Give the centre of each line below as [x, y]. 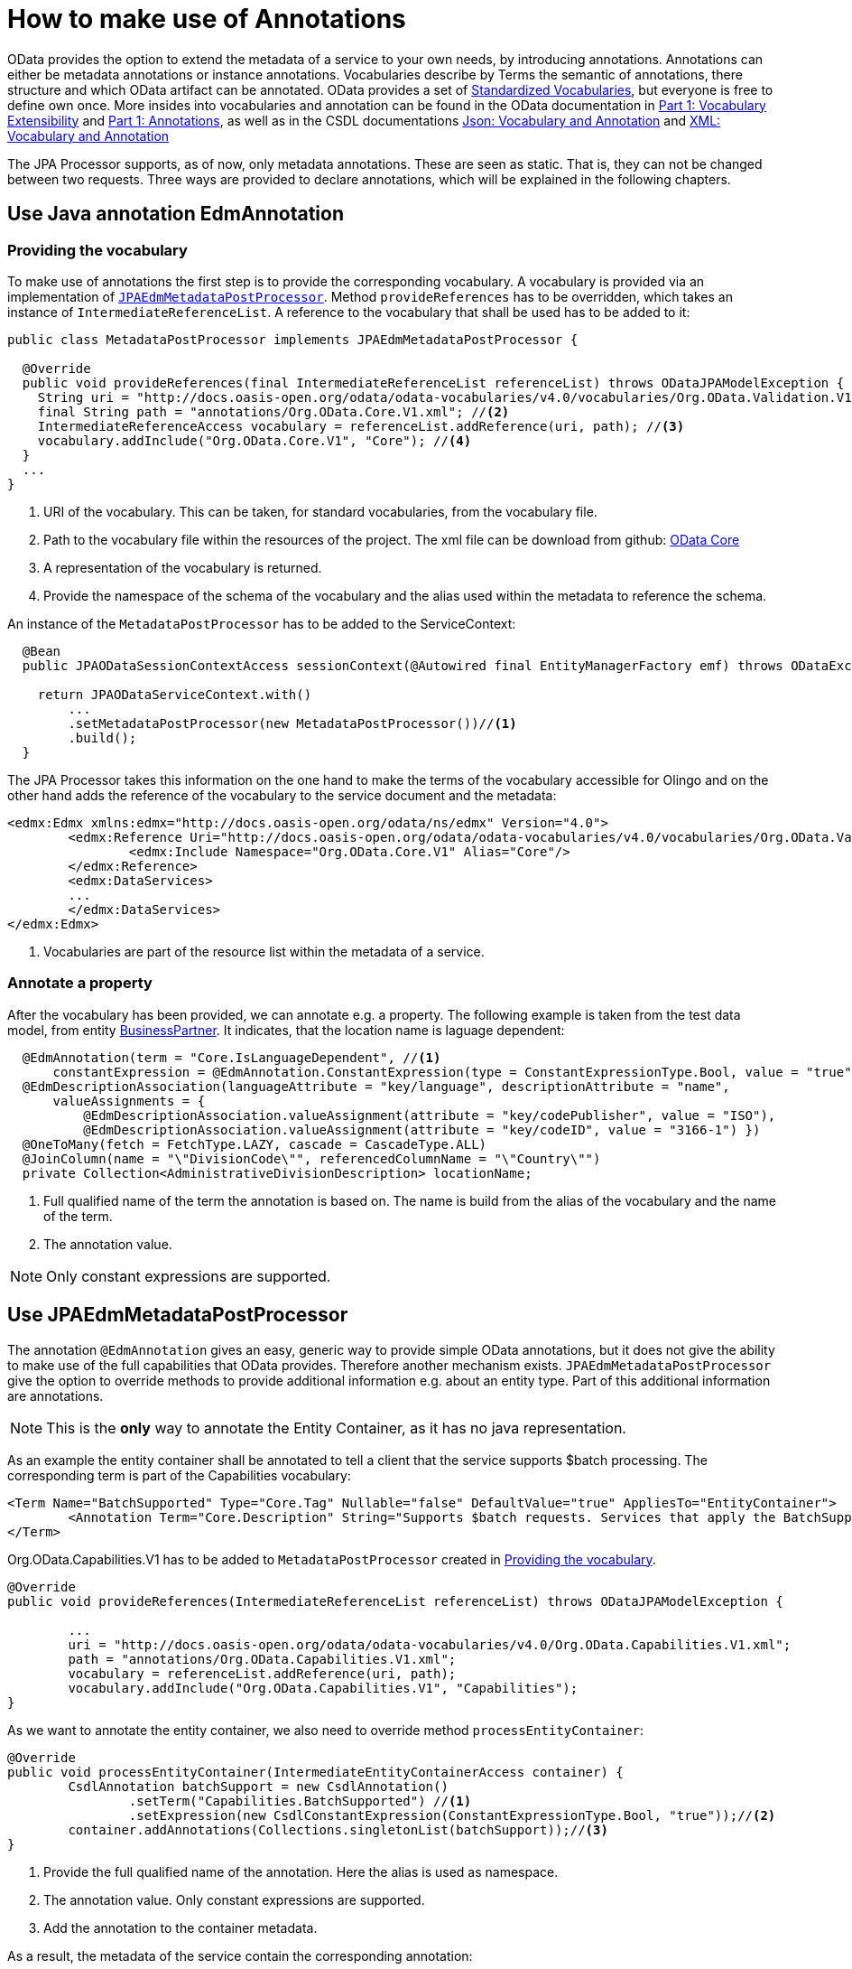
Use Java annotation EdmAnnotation [176, 214]
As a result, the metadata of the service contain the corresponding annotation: [240, 1955]
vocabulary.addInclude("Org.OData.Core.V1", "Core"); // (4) [255, 440]
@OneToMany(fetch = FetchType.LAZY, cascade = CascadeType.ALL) [255, 1144]
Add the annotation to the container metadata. [181, 1927]
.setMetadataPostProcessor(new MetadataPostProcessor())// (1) [292, 723]
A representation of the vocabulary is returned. [183, 567]
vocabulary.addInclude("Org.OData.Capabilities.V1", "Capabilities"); [323, 1688]
